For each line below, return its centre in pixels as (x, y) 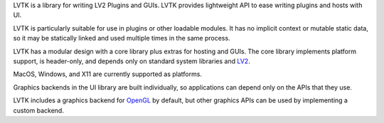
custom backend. (38, 110)
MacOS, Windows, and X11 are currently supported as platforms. (108, 74)
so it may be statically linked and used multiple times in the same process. (122, 38)
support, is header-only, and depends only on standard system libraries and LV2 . (132, 61)
